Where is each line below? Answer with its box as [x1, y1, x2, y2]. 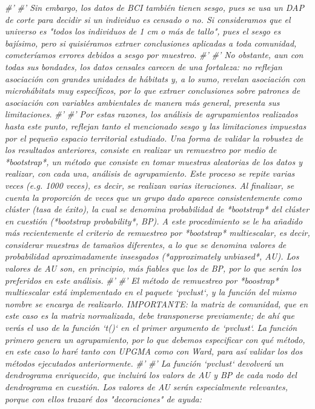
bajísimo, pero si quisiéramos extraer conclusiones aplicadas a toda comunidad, [5, 36, 297, 49]
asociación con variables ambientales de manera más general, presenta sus [5, 96, 280, 108]
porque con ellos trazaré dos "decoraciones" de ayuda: [5, 392, 202, 405]
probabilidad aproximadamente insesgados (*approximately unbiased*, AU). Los [5, 250, 299, 263]
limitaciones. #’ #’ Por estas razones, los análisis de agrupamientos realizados [5, 108, 298, 120]
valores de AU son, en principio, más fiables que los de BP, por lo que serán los [5, 262, 301, 275]
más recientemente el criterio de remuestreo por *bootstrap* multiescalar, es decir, [5, 226, 310, 239]
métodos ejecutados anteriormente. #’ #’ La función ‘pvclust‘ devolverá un [5, 356, 283, 369]
